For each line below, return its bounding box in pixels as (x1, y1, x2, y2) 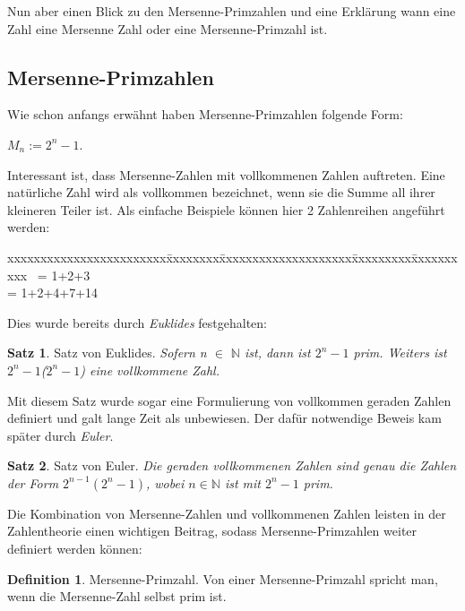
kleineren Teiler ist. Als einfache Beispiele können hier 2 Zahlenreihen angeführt (7, 200, 445, 219)
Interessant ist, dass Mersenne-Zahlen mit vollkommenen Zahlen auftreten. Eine (7, 165, 445, 184)
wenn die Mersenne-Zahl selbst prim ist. (7, 587, 227, 606)
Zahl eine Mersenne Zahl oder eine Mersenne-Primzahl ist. (7, 19, 328, 38)
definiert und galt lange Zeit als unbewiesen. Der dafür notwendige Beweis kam (7, 409, 442, 427)
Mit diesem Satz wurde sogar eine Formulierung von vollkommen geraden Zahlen (7, 391, 452, 409)
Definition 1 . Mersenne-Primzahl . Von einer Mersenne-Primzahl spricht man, (7, 569, 438, 588)
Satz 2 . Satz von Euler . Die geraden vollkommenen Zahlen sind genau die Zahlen (7, 456, 457, 475)
